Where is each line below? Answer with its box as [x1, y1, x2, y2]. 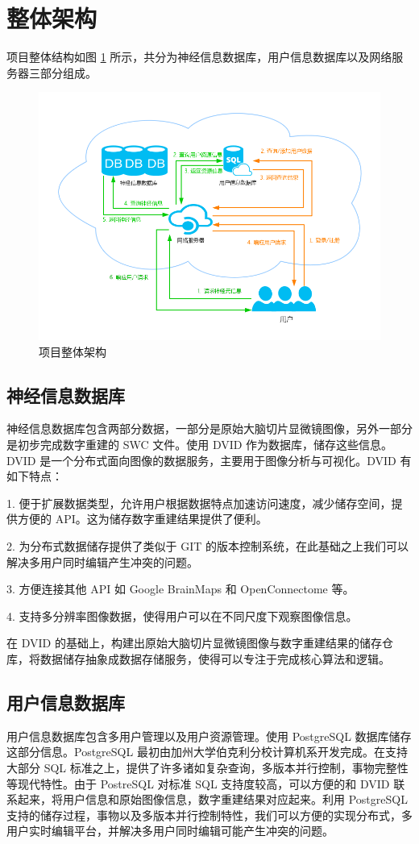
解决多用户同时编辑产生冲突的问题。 [6, 553, 198, 570]
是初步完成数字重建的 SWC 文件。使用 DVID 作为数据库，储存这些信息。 [6, 436, 393, 452]
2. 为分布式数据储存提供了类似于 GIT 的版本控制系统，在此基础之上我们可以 [6, 537, 409, 554]
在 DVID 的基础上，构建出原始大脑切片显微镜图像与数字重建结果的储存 [6, 634, 382, 651]
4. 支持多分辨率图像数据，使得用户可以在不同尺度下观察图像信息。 [6, 607, 358, 624]
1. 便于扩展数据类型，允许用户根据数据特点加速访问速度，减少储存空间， [6, 494, 392, 511]
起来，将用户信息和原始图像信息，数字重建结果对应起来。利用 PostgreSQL [17, 791, 408, 808]
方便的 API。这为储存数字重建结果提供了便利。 [17, 510, 268, 527]
